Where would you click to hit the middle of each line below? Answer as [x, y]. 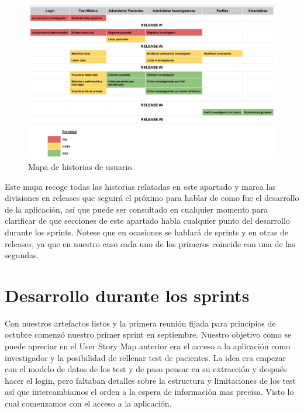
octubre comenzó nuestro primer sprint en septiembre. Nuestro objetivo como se [148, 334]
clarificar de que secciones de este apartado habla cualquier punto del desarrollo [147, 221]
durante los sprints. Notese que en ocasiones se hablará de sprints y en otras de [147, 232]
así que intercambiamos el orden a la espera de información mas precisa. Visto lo [149, 392]
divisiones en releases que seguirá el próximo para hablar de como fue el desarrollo [152, 198]
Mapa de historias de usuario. [81, 166]
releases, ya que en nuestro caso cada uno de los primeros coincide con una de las [150, 243]
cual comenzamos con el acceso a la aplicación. [88, 403]
